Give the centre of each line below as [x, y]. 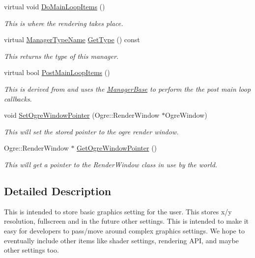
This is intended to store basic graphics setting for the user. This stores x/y [118, 211]
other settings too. [31, 250]
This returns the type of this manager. [61, 56]
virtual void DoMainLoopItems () [55, 6]
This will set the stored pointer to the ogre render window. [91, 131]
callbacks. [18, 98]
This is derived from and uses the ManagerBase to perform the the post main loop [127, 89]
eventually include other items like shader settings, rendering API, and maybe [121, 240]
